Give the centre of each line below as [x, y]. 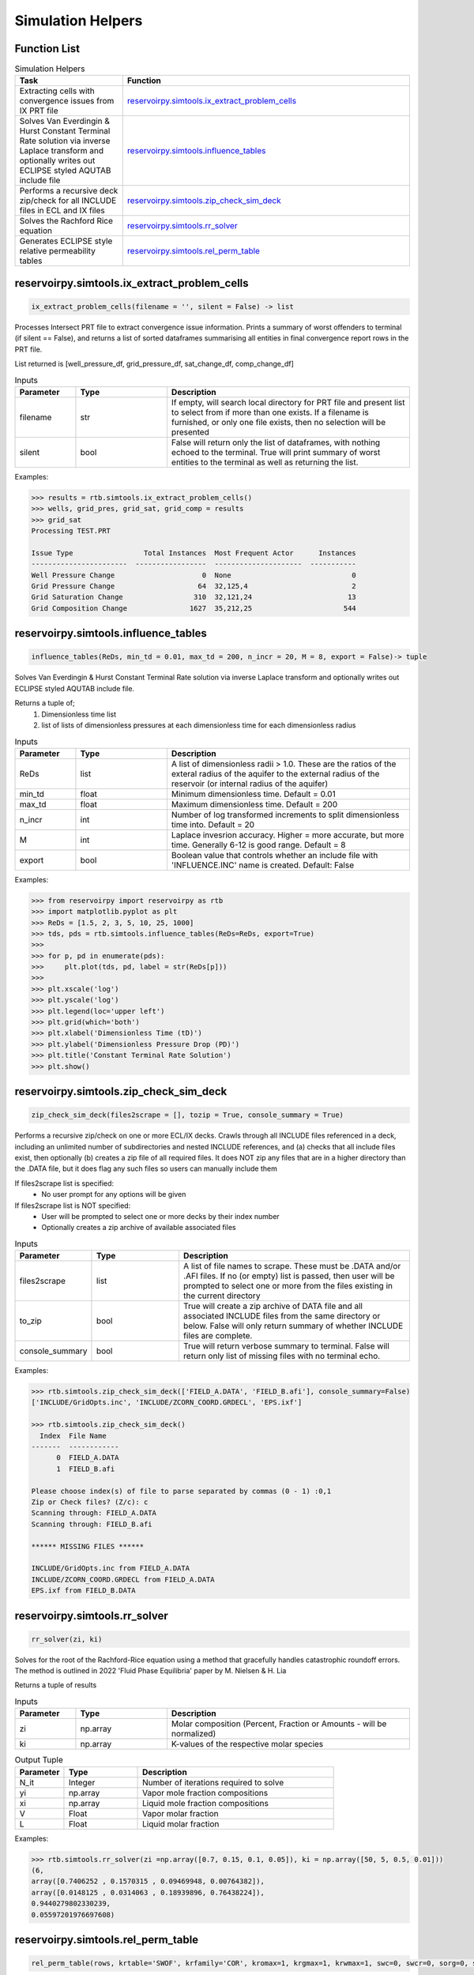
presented [190, 432]
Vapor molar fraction [181, 1813]
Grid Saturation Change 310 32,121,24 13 [194, 597]
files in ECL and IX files [62, 211]
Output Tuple [39, 1760]
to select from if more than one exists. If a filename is [270, 412]
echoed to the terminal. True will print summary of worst [276, 452]
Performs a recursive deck [69, 191]
